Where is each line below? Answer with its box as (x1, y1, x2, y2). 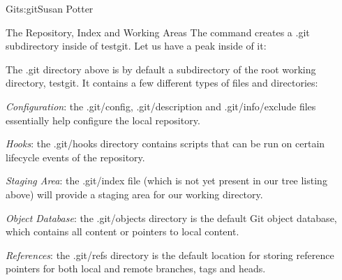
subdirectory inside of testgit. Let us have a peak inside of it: (6, 38, 267, 53)
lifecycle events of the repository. (6, 149, 145, 164)
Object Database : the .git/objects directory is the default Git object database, (6, 210, 337, 225)
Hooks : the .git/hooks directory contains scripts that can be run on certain (6, 136, 325, 151)
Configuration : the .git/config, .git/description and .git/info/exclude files (6, 98, 316, 113)
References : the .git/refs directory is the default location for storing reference (6, 247, 334, 262)
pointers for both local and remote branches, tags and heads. (6, 261, 266, 276)
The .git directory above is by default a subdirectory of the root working (6, 61, 316, 76)
